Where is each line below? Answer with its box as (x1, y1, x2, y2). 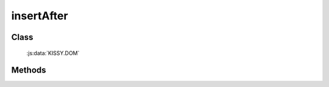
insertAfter (11, 9, 68, 22)
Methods (11, 65, 46, 76)
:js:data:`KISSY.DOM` (26, 49, 80, 57)
